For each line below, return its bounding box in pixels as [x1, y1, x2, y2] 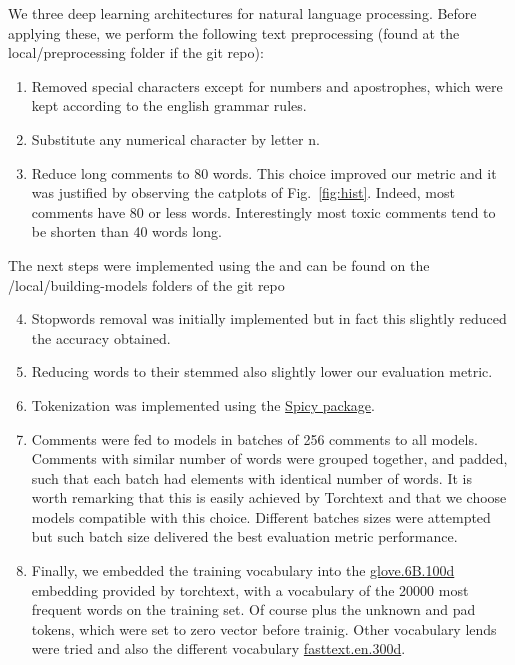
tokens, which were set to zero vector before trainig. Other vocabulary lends [31, 618, 497, 639]
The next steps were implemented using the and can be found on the [8, 254, 430, 275]
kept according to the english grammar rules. [31, 95, 307, 116]
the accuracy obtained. [31, 327, 171, 348]
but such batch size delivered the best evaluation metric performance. [31, 526, 458, 547]
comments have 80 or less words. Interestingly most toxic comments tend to [31, 201, 496, 222]
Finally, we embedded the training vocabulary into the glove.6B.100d [31, 560, 455, 581]
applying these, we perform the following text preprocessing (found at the [8, 22, 460, 43]
